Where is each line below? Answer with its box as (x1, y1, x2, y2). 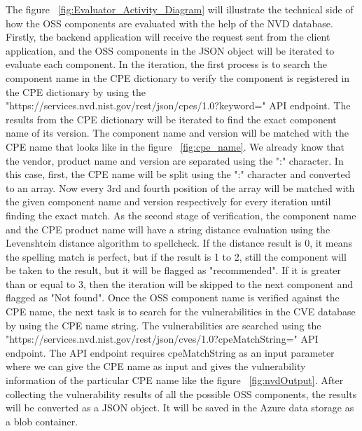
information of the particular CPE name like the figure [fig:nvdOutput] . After (6, 373, 344, 388)
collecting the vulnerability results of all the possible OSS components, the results (6, 386, 357, 401)
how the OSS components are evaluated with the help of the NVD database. (6, 15, 333, 30)
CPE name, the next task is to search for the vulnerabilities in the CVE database (6, 304, 356, 319)
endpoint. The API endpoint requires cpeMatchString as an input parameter (6, 345, 335, 360)
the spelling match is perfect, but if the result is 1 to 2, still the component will (6, 249, 347, 264)
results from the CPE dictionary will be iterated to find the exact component (6, 111, 337, 126)
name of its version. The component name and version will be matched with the (6, 125, 349, 140)
